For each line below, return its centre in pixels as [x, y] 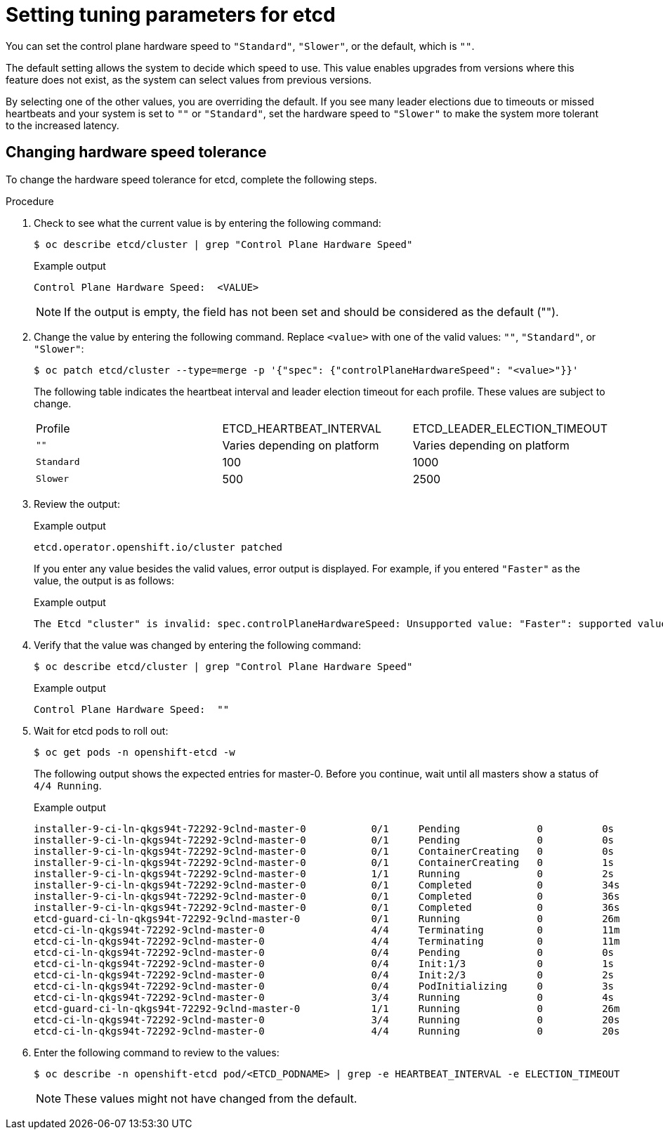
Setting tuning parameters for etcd [171, 15]
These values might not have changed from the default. [211, 1098]
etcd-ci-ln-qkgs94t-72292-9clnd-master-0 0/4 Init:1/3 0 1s [324, 963]
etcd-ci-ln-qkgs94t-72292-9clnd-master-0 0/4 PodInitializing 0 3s [324, 986]
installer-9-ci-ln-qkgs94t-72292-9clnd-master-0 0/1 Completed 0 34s [327, 885]
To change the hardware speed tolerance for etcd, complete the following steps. [191, 179]
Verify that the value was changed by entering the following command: [197, 645]
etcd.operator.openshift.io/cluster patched [158, 547]
